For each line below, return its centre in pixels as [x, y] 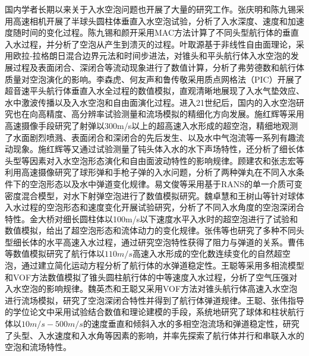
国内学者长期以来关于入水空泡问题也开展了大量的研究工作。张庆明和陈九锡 [150, 9]
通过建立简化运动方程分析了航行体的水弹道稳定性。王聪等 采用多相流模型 [163, 265]
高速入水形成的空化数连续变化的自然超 [207, 253]
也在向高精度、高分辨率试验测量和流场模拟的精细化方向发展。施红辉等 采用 [158, 114]
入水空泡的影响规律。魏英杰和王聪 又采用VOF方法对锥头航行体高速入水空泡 [151, 289]
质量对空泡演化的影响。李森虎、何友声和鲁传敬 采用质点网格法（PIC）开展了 [154, 79]
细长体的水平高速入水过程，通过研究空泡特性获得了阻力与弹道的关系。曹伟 [158, 242]
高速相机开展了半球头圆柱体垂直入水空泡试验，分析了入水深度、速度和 [150, 21]
